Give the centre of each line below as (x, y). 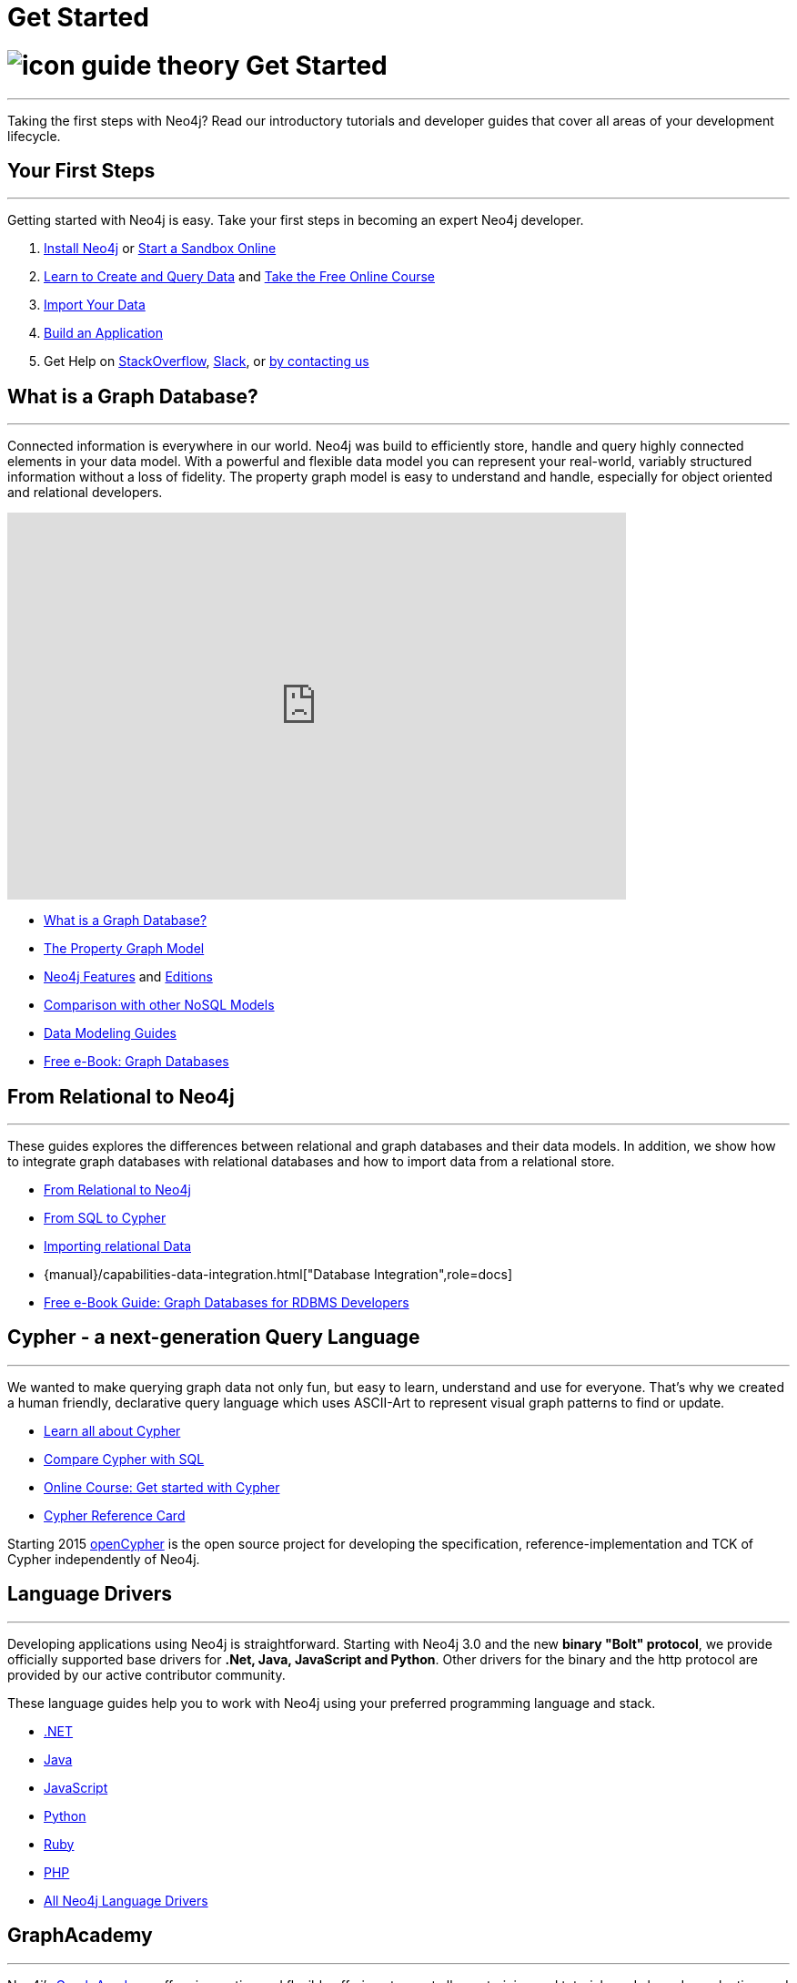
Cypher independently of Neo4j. (104, 1559)
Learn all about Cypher (112, 1430)
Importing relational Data (117, 1246)
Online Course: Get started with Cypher (162, 1487)
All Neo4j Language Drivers (126, 1900)
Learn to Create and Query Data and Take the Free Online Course (239, 277)
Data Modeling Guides (111, 1033)
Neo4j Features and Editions (128, 977)
